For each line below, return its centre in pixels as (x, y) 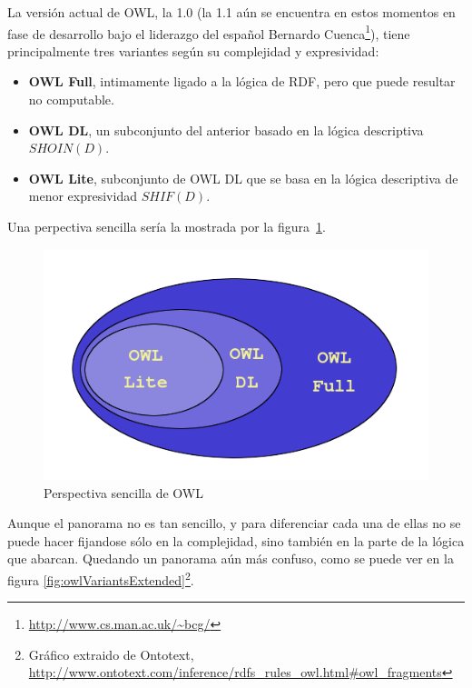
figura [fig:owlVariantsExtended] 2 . (101, 578)
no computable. (71, 100)
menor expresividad (83, 196)
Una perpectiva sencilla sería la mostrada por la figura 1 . (167, 226)
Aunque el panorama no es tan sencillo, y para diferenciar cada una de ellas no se (234, 523)
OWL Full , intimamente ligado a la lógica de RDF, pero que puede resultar (242, 81)
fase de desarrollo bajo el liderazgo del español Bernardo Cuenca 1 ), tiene (209, 32)
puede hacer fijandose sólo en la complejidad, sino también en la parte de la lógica (236, 540)
